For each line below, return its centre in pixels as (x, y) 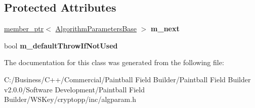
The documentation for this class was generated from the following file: (114, 62)
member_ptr (24, 29)
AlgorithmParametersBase (96, 29)
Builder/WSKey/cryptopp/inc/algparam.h (70, 99)
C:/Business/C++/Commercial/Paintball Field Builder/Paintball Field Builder (127, 79)
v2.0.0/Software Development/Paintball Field (74, 89)
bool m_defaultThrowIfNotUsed (61, 45)
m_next (165, 29)
